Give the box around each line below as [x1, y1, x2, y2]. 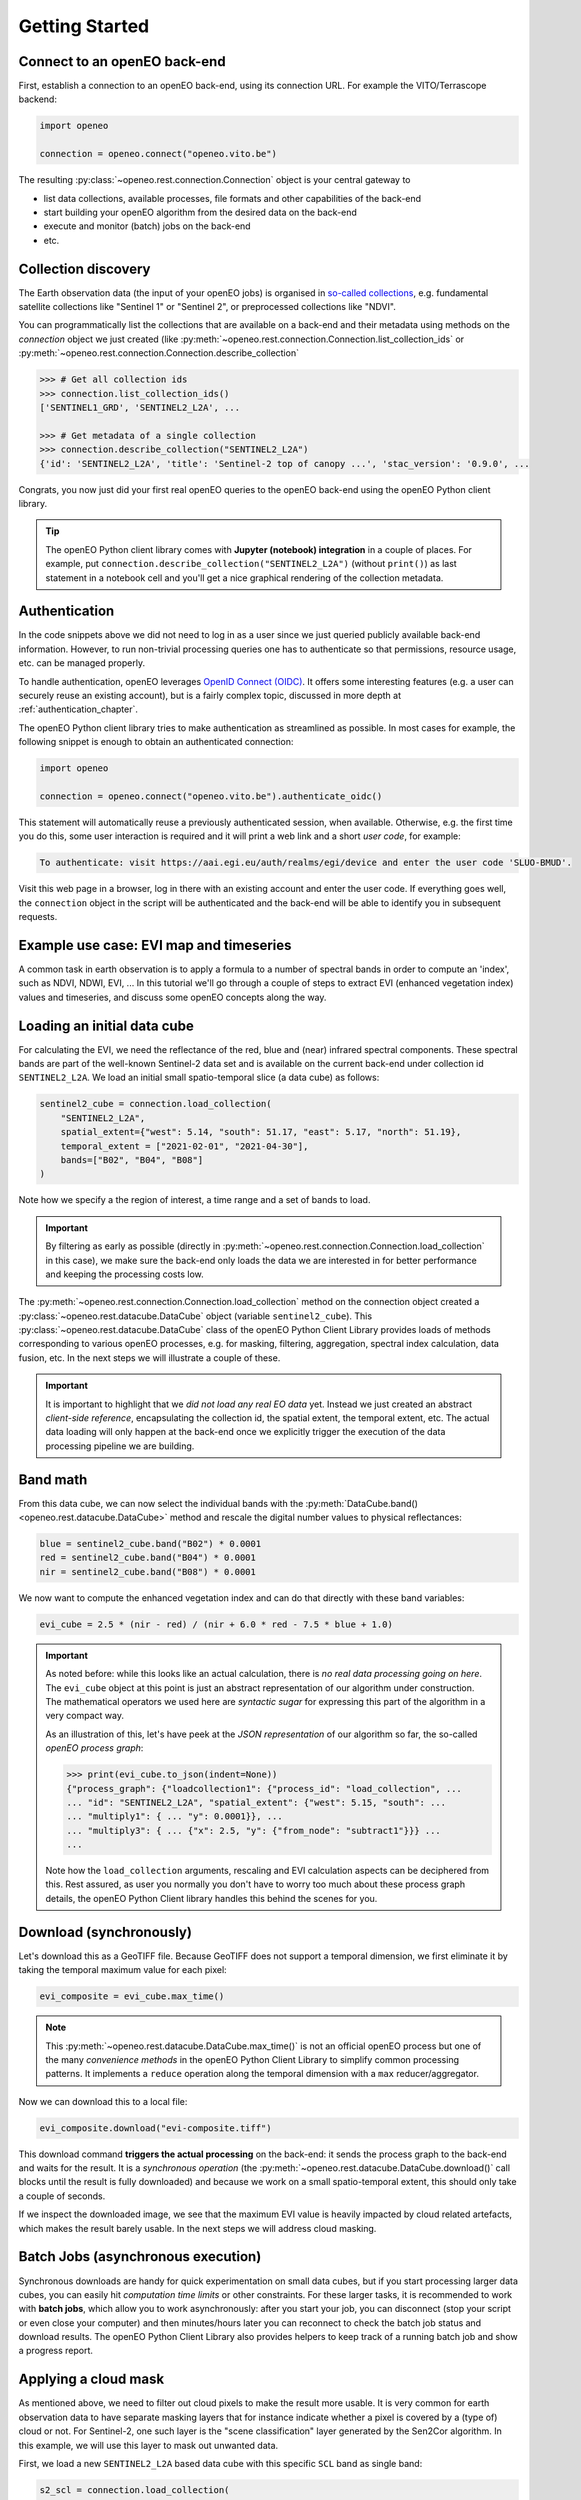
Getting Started [18, 15, 150, 37]
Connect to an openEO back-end [18, 53, 226, 70]
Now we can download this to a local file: [18, 2095, 188, 2107]
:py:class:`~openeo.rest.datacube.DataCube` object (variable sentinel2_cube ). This [18, 1310, 373, 1322]
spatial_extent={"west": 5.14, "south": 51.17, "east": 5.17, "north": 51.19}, [60, 1126, 462, 1138]
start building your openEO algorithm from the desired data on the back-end [43, 206, 357, 218]
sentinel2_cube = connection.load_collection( [39, 1098, 272, 1110]
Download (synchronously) [18, 1923, 192, 1940]
